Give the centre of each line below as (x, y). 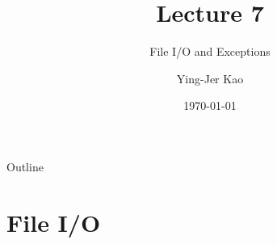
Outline (25, 166)
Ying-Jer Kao (210, 78)
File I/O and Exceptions (210, 51)
